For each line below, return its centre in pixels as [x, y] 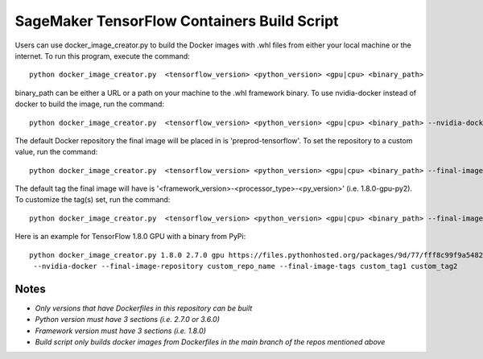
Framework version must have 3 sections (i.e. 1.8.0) [121, 331]
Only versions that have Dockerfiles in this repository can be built [144, 308]
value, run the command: [56, 152]
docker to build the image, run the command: [90, 104]
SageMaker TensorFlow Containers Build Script [177, 21]
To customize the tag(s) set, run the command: [93, 200]
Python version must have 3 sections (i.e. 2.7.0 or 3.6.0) [128, 320]
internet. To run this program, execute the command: [103, 56]
